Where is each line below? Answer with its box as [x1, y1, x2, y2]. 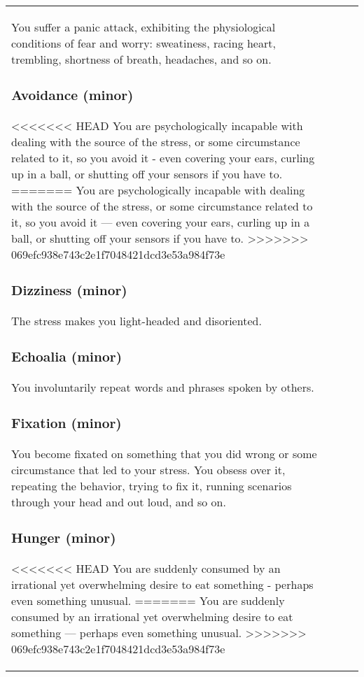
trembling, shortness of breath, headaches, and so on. [11, 51, 272, 67]
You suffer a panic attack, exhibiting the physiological [11, 19, 276, 35]
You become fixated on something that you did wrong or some [11, 445, 317, 462]
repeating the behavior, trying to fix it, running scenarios [11, 477, 292, 494]
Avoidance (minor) [11, 85, 134, 105]
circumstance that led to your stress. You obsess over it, [11, 461, 286, 478]
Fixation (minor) [11, 413, 122, 432]
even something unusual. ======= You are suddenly [11, 592, 285, 608]
